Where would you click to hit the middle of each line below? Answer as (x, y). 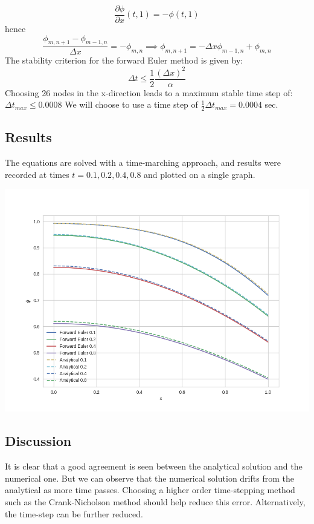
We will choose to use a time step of (131, 104)
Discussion (38, 441)
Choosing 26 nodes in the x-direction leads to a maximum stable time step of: (149, 92)
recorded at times (37, 174)
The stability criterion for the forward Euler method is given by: (124, 60)
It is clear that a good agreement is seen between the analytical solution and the (154, 466)
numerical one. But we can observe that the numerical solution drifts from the (149, 478)
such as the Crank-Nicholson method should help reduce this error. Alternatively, (155, 502)
